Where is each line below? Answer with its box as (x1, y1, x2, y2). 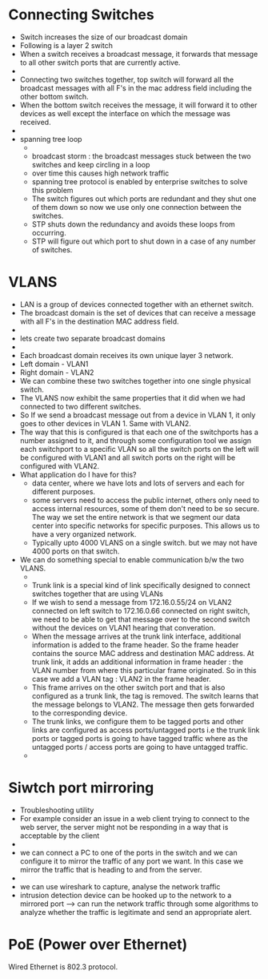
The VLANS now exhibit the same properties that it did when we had (19, 393, 246, 402)
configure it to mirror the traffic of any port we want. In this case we (19, 856, 244, 866)
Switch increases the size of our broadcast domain (19, 32, 188, 42)
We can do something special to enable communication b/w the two (19, 554, 244, 564)
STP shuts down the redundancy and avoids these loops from (31, 219, 236, 229)
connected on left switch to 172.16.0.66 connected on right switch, (31, 606, 250, 615)
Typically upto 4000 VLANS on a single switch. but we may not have (31, 538, 258, 547)
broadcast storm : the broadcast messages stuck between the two (31, 151, 252, 161)
